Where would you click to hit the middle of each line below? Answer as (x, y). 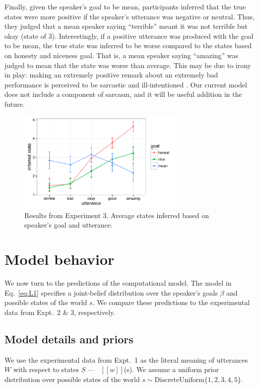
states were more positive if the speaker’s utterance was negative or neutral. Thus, (129, 16)
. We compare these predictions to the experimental (171, 302)
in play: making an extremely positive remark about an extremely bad (111, 75)
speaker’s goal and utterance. (68, 225)
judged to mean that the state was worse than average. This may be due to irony (128, 65)
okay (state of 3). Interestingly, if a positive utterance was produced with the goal (129, 36)
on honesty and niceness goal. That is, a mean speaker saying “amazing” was (122, 55)
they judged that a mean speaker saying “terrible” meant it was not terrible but (126, 26)
